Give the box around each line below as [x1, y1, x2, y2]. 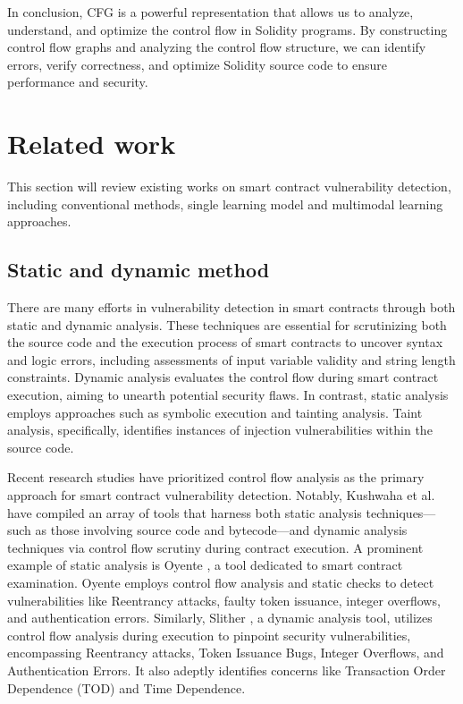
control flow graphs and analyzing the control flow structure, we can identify [7, 38, 426, 56]
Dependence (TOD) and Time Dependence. [7, 678, 246, 697]
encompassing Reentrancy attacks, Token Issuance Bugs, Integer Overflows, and [7, 643, 444, 662]
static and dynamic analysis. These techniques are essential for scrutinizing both [7, 315, 447, 334]
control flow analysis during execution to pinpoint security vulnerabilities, [7, 625, 411, 644]
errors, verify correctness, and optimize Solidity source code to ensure [7, 55, 387, 73]
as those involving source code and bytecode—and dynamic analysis [35, 521, 408, 539]
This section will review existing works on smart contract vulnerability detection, [7, 177, 451, 196]
